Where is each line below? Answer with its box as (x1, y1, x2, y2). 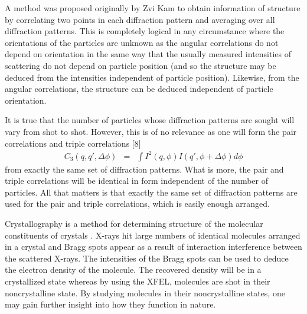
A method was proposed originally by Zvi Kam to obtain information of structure (5, 2, 301, 14)
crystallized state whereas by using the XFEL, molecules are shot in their (5, 275, 270, 287)
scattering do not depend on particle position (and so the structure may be (5, 59, 276, 71)
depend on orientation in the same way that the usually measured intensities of (5, 48, 292, 60)
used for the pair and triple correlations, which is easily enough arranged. (5, 197, 270, 210)
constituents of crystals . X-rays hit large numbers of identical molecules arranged (5, 229, 301, 241)
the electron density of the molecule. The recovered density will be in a (5, 263, 262, 276)
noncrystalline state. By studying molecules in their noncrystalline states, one (5, 286, 285, 299)
